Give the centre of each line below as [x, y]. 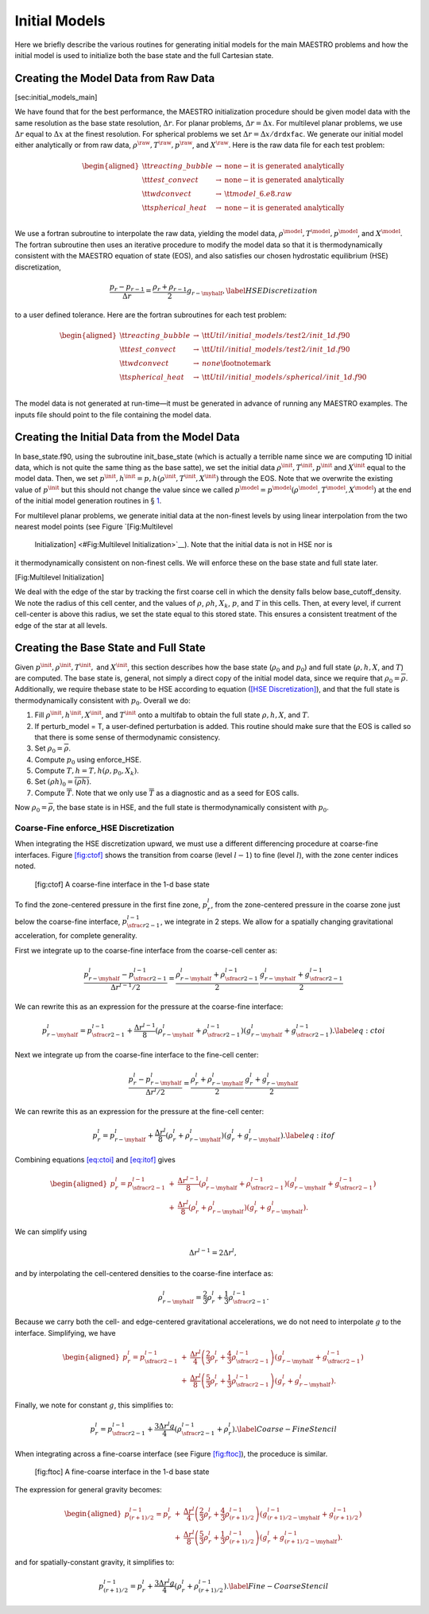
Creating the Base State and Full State [110, 648]
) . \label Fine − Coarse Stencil [276, 1586]
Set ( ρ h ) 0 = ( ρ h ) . [63, 783]
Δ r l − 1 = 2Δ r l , [213, 1252]
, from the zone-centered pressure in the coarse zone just [305, 904]
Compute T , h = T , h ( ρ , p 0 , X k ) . [87, 771]
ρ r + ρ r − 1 [170, 288]
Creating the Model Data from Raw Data [115, 78]
